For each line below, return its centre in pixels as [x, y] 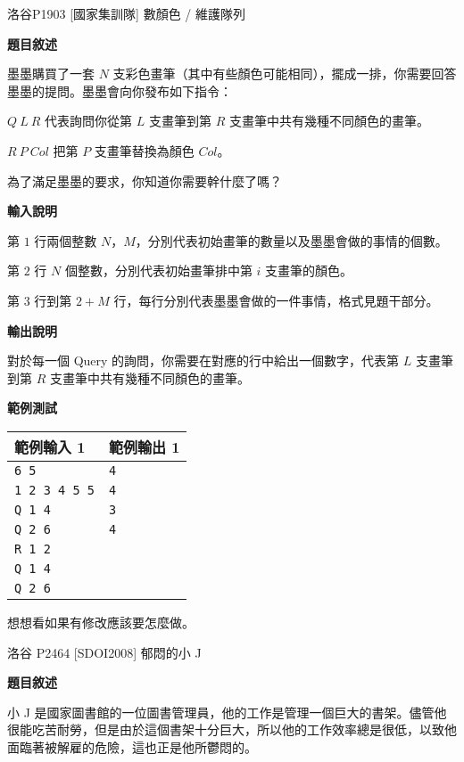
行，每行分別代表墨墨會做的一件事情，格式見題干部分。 [276, 300]
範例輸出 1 [145, 447]
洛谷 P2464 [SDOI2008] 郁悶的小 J [104, 652]
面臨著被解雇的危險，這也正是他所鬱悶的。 [132, 746]
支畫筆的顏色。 [309, 270]
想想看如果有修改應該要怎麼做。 [101, 622]
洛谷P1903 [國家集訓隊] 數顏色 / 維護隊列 [126, 13]
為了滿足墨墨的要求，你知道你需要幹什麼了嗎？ [145, 180]
